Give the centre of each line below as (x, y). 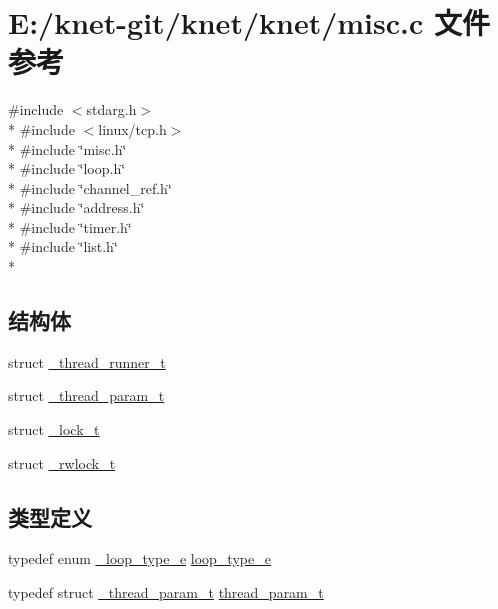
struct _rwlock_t (62, 462)
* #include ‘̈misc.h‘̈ (67, 148)
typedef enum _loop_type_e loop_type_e (139, 558)
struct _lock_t (54, 429)
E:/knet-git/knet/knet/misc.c (216, 22)
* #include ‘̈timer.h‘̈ (70, 226)
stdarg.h (111, 109)
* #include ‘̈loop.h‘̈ (67, 168)
